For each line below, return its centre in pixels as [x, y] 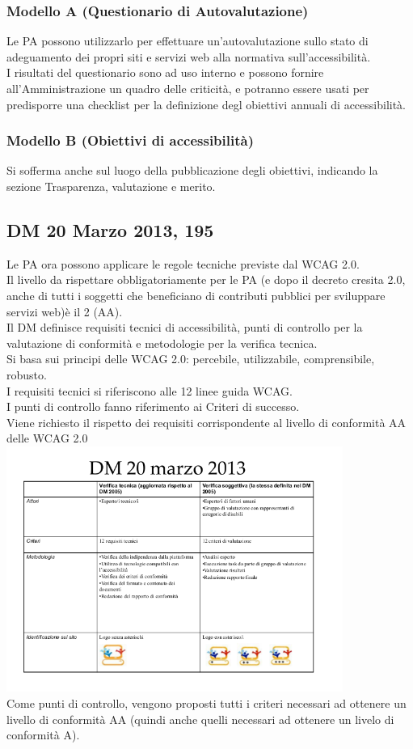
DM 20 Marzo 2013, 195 [110, 229]
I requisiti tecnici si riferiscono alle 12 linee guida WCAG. [150, 390]
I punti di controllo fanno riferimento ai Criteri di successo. [153, 406]
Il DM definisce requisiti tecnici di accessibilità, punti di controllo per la [185, 327]
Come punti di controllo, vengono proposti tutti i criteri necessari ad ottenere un [206, 702]
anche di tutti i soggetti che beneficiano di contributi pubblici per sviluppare [196, 295]
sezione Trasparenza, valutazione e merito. [111, 186]
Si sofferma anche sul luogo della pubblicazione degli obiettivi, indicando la [192, 170]
